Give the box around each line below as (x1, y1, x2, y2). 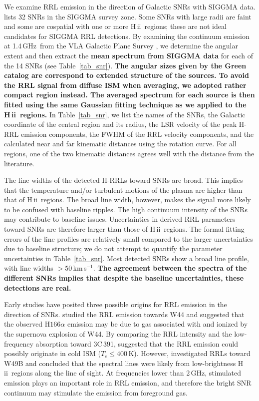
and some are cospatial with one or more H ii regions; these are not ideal (4, 21, 227, 31)
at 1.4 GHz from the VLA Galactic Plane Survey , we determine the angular (4, 40, 238, 51)
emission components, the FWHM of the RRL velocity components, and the (21, 128, 254, 139)
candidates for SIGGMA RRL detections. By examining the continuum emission (4, 30, 250, 41)
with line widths (4, 263, 53, 273)
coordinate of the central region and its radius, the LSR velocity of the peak (4, 119, 237, 129)
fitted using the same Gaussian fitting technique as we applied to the (4, 99, 247, 109)
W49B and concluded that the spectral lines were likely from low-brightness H (4, 358, 244, 368)
